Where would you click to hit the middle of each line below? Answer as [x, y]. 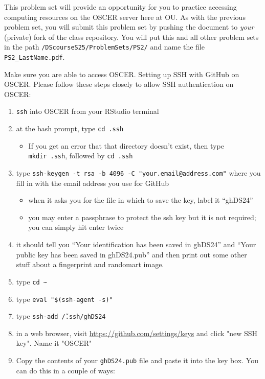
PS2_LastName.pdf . [35, 57]
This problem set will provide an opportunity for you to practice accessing [120, 7]
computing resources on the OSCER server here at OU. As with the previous [125, 17]
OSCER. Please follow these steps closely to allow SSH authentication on [119, 84]
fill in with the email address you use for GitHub [93, 183]
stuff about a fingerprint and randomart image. [90, 264]
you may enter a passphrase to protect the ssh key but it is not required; [142, 217]
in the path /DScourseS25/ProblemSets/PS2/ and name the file [104, 47]
